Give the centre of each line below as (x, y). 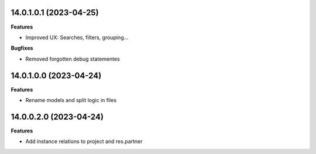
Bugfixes (22, 48)
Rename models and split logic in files (71, 100)
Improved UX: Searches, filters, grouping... (77, 37)
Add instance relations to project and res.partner (84, 141)
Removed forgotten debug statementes (73, 59)
